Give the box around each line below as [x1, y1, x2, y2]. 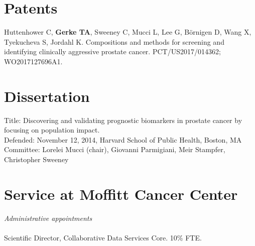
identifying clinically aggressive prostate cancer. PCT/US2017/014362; [4, 46, 221, 57]
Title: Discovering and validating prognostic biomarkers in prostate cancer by [4, 114, 242, 125]
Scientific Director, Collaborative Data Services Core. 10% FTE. [4, 232, 202, 242]
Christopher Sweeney [4, 154, 69, 164]
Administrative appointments [4, 212, 92, 223]
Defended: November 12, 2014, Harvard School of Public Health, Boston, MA [4, 134, 242, 145]
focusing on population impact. [4, 125, 100, 135]
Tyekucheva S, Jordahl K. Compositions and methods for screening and [4, 36, 224, 47]
